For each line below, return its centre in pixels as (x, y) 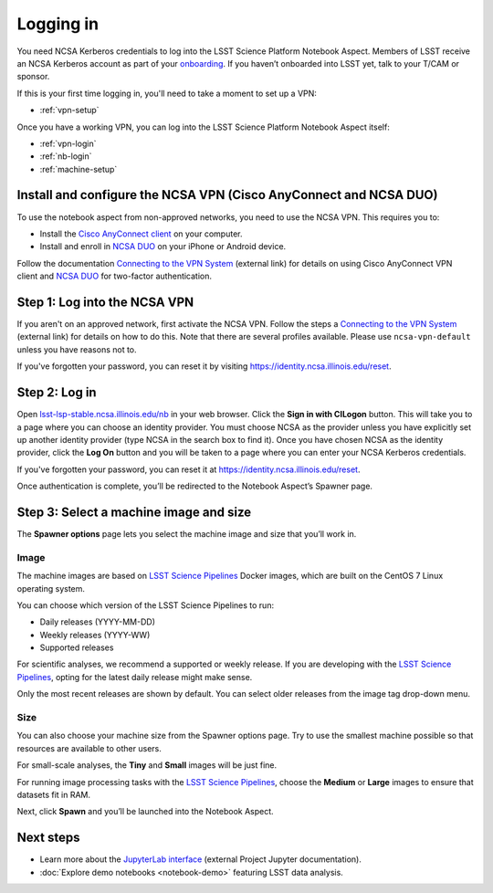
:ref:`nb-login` (66, 156)
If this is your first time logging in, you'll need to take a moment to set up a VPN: (167, 93)
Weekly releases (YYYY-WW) (95, 635)
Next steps (48, 838)
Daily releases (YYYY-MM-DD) (97, 622)
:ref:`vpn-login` (68, 143)
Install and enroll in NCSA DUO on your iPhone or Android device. (163, 247)
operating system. (51, 588)
